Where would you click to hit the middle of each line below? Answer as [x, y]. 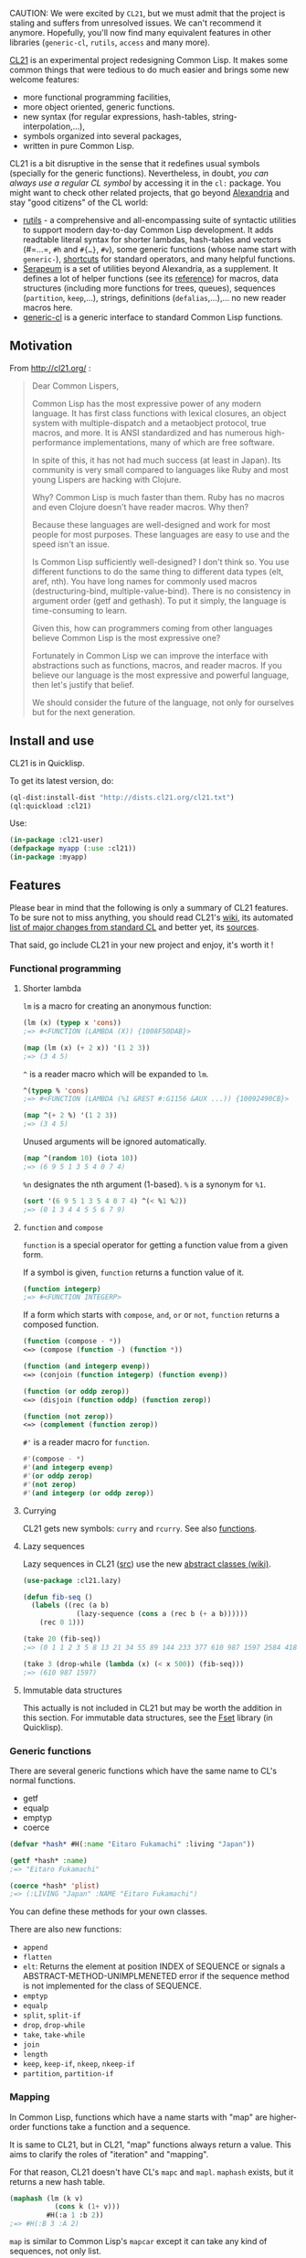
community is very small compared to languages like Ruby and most [160, 469]
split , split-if [52, 2015]
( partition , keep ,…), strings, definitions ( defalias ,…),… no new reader [154, 298]
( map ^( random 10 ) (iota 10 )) [80, 1159]
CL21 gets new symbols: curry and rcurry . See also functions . [140, 1528]
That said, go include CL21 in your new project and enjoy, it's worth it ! [142, 945]
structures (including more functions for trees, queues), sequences [149, 288]
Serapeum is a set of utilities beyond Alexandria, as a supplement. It [150, 268]
